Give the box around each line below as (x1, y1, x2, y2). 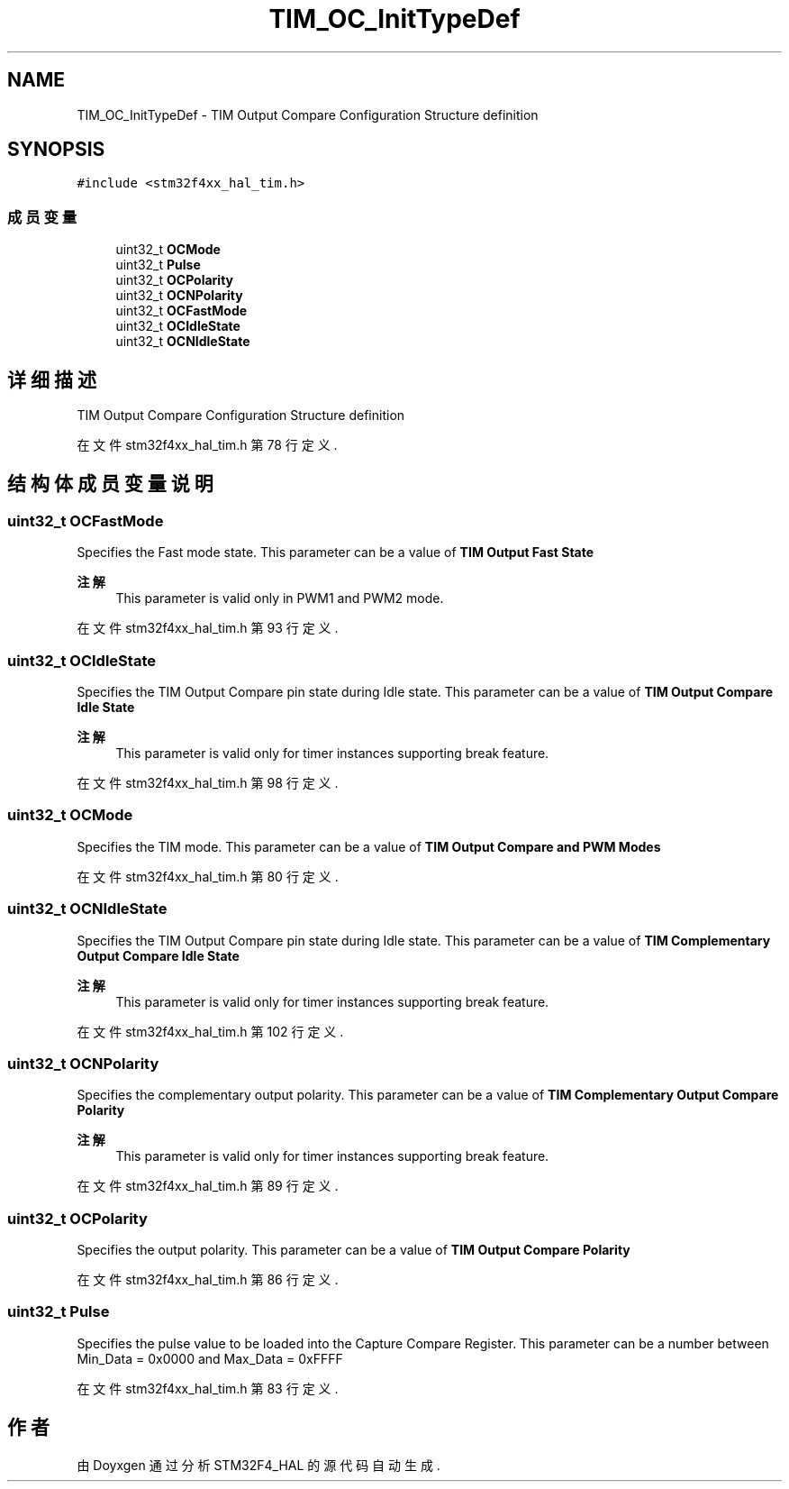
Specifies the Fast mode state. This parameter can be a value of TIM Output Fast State (77, 544, 594, 561)
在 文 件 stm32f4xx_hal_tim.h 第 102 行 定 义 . (77, 1023, 344, 1039)
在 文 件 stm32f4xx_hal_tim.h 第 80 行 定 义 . (77, 868, 339, 884)
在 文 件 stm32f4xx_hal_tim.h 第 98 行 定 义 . (77, 775, 339, 790)
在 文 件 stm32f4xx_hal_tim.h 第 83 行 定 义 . (77, 1380, 339, 1396)
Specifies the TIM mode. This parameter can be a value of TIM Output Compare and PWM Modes (77, 838, 661, 854)
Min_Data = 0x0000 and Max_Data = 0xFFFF (77, 1350, 343, 1366)
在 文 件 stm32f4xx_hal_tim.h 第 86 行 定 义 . (77, 1272, 339, 1287)
